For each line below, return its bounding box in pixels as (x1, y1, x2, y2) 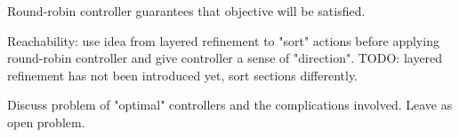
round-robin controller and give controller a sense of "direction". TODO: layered (7, 49, 443, 67)
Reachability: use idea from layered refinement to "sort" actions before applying (7, 31, 439, 49)
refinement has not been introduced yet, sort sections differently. (7, 65, 358, 84)
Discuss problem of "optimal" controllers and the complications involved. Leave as (7, 95, 453, 114)
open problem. (7, 112, 85, 131)
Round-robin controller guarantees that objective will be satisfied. (7, 2, 366, 19)
